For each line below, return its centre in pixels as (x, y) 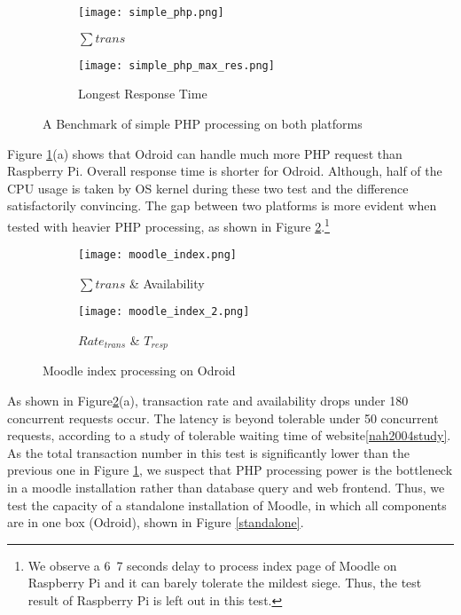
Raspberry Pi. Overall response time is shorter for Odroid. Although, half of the (225, 171)
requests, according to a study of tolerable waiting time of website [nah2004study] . (229, 435)
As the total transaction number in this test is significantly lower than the (209, 452)
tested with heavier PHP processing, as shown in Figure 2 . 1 (168, 225)
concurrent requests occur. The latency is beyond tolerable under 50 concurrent (223, 418)
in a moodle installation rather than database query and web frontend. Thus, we (226, 488)
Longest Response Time (143, 94)
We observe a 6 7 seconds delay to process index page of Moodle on (212, 565)
